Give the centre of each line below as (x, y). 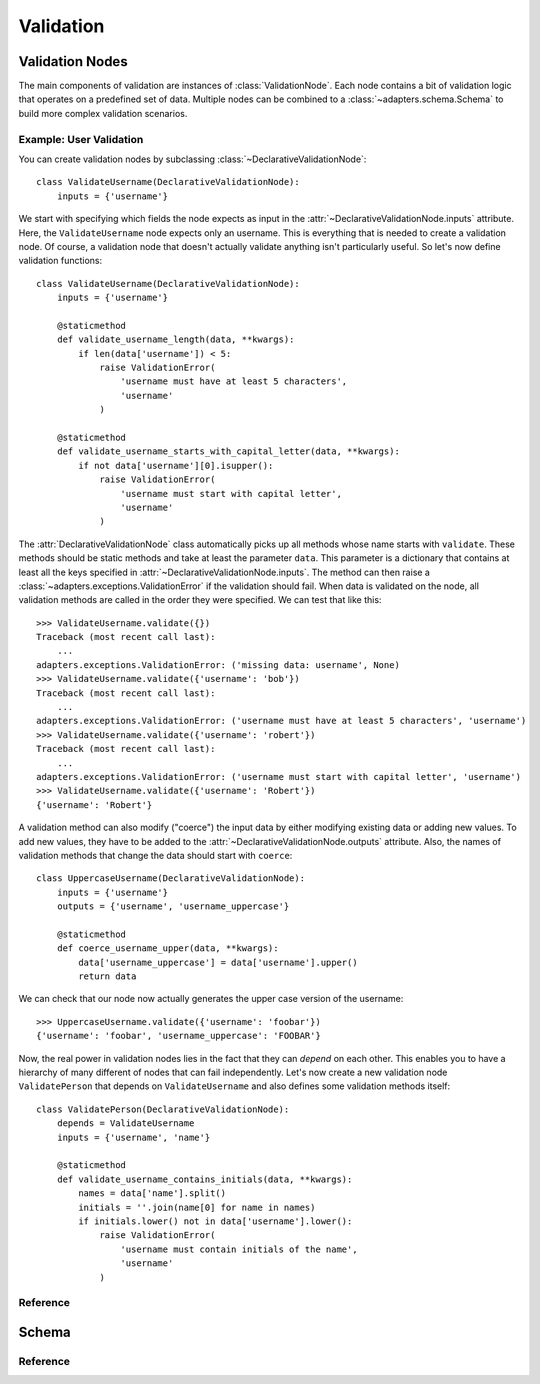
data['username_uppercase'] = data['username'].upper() (218, 962)
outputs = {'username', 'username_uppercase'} (173, 906)
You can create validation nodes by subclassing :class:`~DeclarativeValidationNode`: (192, 159)
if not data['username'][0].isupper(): (176, 465)
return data (107, 976)
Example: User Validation (81, 139)
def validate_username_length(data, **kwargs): (175, 339)
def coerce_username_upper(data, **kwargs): (167, 948)
